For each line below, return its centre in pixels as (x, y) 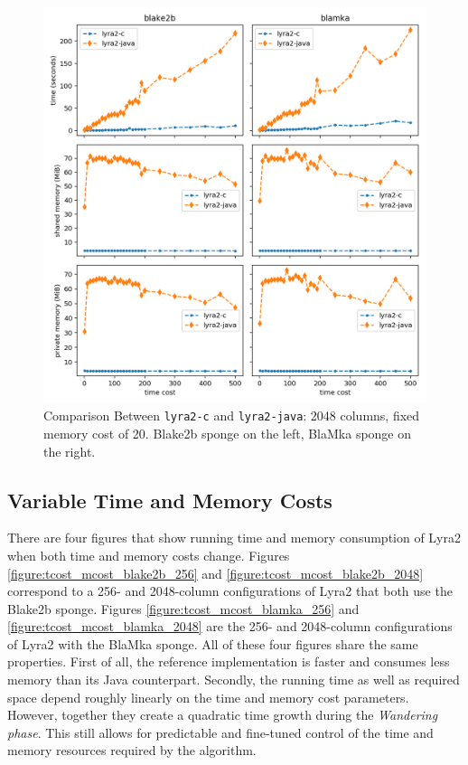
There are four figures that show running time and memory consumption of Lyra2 (234, 538)
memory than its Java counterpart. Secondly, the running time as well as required (234, 680)
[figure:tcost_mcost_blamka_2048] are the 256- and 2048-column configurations (230, 626)
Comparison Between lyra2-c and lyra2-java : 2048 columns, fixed (232, 416)
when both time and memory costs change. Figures (149, 555)
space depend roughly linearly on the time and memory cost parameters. (208, 697)
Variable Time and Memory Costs (170, 500)
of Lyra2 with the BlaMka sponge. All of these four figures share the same (213, 643)
